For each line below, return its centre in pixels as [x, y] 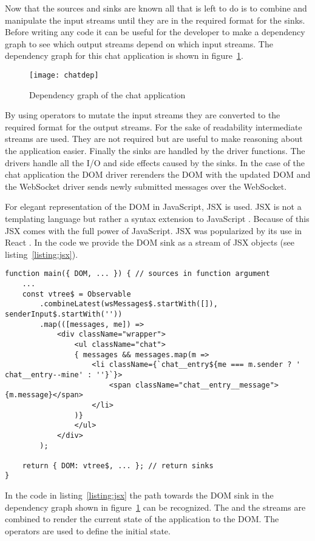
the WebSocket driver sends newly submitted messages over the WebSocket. [146, 186]
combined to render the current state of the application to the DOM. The [142, 519]
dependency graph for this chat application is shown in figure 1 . [124, 55]
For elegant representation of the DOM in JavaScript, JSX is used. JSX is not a [153, 207]
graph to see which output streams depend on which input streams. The [139, 43]
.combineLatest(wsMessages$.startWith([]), [129, 304]
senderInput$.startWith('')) [64, 314]
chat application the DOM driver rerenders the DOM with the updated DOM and [158, 174]
